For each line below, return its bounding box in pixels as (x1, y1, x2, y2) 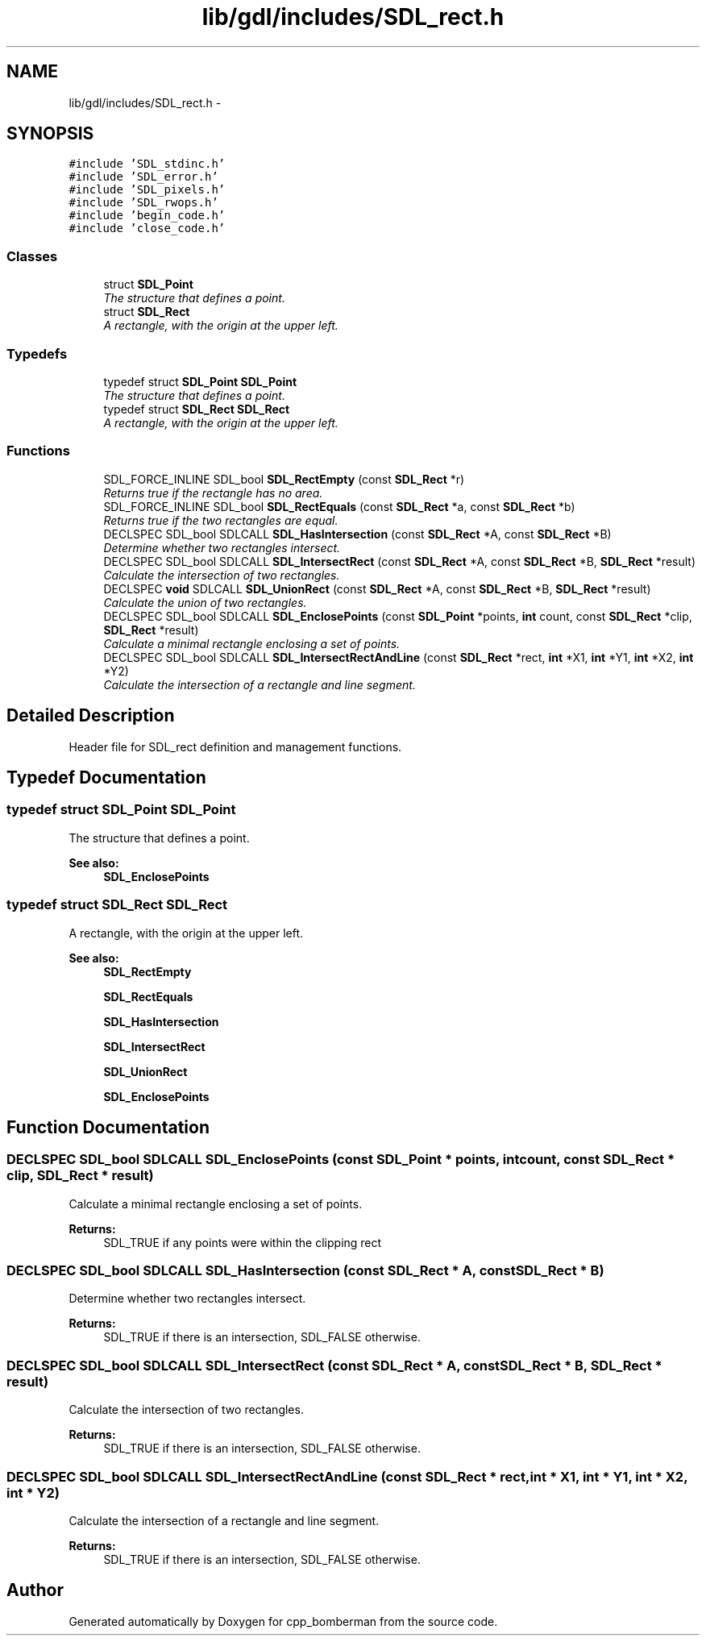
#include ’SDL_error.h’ (69, 170, 218, 184)
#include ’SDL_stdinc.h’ (69, 157, 226, 171)
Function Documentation (6, 1116, 210, 1137)
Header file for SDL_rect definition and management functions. (69, 739, 402, 754)
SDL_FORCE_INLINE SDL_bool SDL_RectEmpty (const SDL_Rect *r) (103, 472, 465, 486)
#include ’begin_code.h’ (69, 209, 226, 222)
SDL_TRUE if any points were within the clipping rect (103, 1235, 382, 1249)
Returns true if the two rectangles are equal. (103, 513, 338, 527)
